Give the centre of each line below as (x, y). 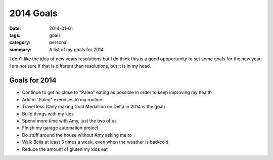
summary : (20, 49)
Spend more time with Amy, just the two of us (70, 121)
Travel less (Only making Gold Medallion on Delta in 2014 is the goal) (94, 107)
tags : (15, 35)
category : (20, 43)
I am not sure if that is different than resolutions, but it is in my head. (80, 66)
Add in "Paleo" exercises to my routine (62, 99)
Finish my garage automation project (60, 128)
